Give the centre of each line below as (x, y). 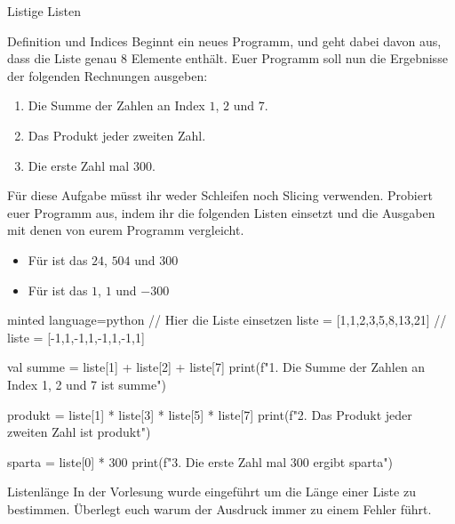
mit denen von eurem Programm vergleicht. (126, 230)
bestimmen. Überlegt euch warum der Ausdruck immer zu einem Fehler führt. (220, 508)
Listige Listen (44, 11)
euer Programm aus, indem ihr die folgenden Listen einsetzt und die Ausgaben (221, 212)
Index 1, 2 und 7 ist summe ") (87, 384)
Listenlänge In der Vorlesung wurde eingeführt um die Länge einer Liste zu (212, 492)
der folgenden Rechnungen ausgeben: (108, 75)
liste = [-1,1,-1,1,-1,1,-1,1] (76, 337)
